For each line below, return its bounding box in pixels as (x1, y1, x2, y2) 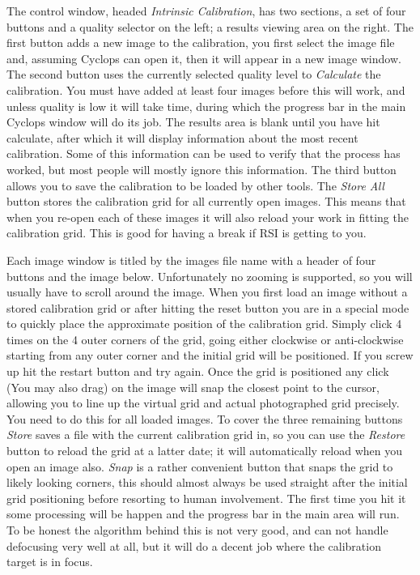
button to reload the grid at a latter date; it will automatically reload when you (6, 442, 403, 459)
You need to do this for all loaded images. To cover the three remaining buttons (6, 410, 403, 427)
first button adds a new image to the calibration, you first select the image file (6, 34, 395, 51)
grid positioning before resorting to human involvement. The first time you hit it (6, 489, 406, 506)
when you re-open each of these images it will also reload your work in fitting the (6, 208, 409, 225)
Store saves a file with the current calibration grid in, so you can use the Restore (6, 426, 405, 443)
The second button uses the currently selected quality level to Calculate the (6, 66, 381, 83)
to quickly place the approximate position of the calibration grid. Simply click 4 (6, 315, 402, 332)
